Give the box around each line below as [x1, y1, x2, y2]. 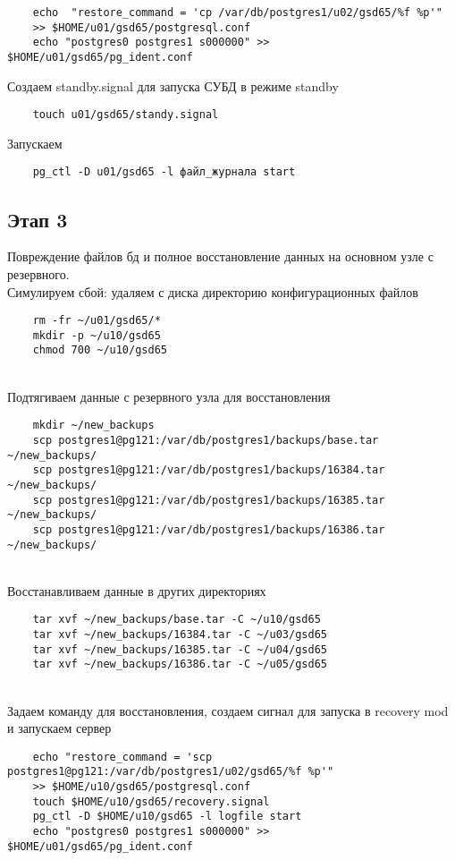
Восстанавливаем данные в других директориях [7, 581, 266, 600]
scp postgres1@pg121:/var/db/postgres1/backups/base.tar [32, 433, 379, 447]
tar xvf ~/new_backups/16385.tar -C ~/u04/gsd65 [32, 643, 327, 656]
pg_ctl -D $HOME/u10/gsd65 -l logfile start [32, 810, 302, 823]
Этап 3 [7, 205, 68, 233]
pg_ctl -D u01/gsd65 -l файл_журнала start [32, 166, 296, 179]
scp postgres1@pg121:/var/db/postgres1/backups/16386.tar [32, 523, 385, 536]
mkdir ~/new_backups [32, 419, 155, 432]
